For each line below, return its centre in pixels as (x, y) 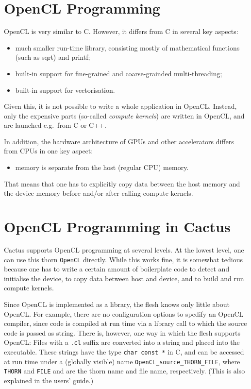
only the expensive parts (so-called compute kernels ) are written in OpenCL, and (124, 115)
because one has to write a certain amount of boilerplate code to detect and (117, 269)
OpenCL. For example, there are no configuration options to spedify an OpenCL (124, 313)
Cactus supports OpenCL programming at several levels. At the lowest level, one (124, 249)
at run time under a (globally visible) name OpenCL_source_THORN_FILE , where (122, 361)
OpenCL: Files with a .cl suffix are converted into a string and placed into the (122, 342)
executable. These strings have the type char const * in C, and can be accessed (124, 352)
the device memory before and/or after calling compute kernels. (99, 193)
